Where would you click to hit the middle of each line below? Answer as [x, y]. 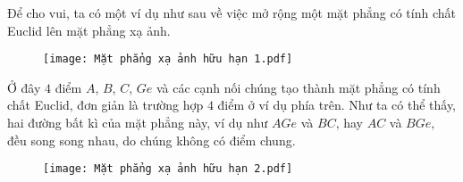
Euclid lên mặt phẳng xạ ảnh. [89, 30]
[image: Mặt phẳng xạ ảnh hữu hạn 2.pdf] [168, 169]
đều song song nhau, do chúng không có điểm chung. [152, 140]
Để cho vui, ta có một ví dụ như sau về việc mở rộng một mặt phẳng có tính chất [231, 12]
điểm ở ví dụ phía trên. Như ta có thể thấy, [337, 105]
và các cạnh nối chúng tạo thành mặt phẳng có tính [298, 87]
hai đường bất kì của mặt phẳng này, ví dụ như [138, 123]
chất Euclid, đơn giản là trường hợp [105, 105]
